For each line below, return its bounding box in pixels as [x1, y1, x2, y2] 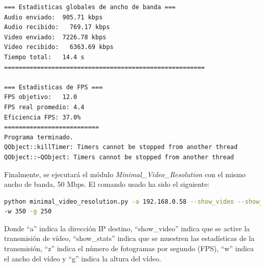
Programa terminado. [4, 133, 74, 141]
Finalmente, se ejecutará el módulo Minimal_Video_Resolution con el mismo [4, 168, 246, 179]
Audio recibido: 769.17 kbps [4, 23, 110, 31]
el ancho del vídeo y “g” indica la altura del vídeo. [4, 253, 162, 263]
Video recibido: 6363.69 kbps [4, 43, 114, 51]
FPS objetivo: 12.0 [4, 93, 77, 101]
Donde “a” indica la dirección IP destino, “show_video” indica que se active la [4, 223, 250, 233]
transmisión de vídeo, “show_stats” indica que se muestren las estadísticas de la [4, 233, 255, 244]
